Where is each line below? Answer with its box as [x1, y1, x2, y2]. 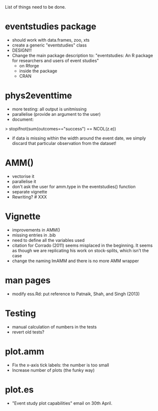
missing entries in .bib [12, 232, 56, 238]
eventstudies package [5, 21, 97, 32]
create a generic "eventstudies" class [12, 42, 87, 48]
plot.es [5, 384, 34, 395]
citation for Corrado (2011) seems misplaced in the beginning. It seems [12, 242, 153, 248]
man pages [5, 275, 51, 285]
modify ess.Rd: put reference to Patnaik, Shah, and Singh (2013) [12, 291, 140, 297]
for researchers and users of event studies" [12, 58, 99, 63]
